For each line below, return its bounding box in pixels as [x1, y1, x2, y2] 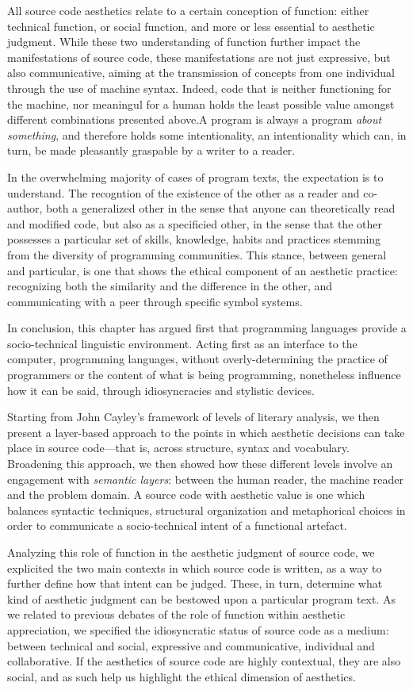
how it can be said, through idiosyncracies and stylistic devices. [7, 381, 315, 398]
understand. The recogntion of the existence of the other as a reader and [7, 184, 360, 201]
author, [7, 200, 43, 217]
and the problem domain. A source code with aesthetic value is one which [7, 486, 365, 503]
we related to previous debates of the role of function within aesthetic [7, 606, 346, 623]
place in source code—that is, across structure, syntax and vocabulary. [7, 439, 350, 456]
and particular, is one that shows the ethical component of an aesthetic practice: [7, 262, 398, 278]
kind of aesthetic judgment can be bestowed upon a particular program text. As [7, 590, 396, 607]
